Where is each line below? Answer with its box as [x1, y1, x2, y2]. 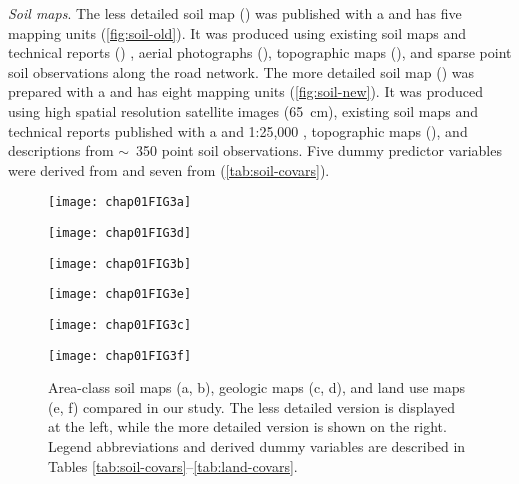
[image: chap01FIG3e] [48, 287, 192, 302]
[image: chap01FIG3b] [48, 256, 192, 271]
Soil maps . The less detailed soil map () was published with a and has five [8, 3, 462, 23]
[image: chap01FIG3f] [48, 348, 192, 363]
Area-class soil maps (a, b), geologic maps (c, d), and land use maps [48, 377, 466, 398]
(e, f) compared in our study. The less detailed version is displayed [48, 396, 455, 417]
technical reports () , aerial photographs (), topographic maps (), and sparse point [8, 42, 512, 63]
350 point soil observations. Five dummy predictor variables [136, 140, 502, 161]
